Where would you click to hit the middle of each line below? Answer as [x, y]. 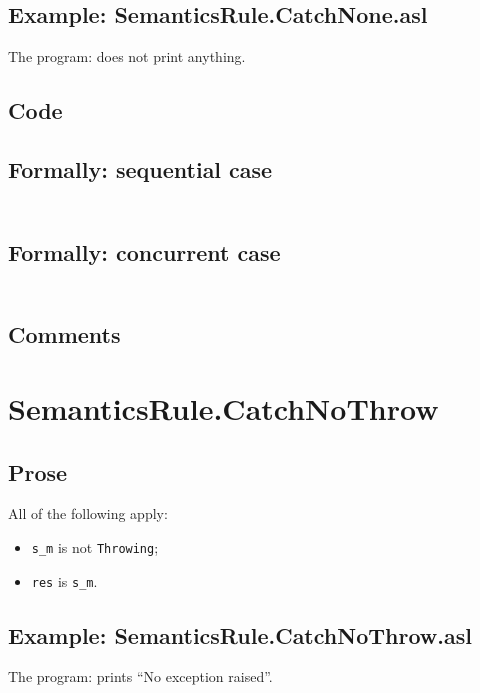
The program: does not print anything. [127, 56]
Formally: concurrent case [144, 251]
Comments [64, 334]
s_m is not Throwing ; [95, 546]
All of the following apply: [88, 513]
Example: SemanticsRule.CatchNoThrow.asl [240, 634]
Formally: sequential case [140, 168]
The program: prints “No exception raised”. [140, 676]
